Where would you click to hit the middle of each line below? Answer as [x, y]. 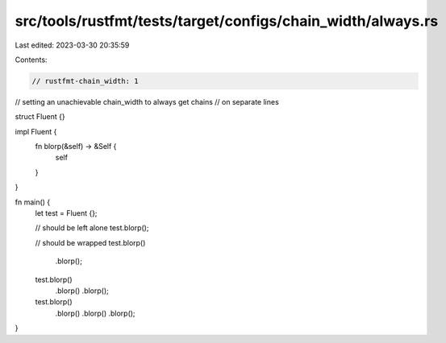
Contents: [31, 60]
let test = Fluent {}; [66, 213]
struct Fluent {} [40, 117]
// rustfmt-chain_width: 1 [85, 81]
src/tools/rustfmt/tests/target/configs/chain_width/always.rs [227, 21]
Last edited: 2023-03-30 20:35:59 [72, 45]
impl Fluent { [36, 131]
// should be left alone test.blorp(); [92, 228]
